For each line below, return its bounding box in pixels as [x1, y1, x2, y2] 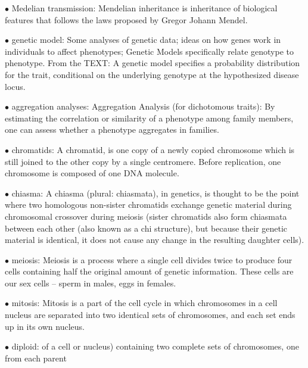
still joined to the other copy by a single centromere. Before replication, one [5, 155, 281, 167]
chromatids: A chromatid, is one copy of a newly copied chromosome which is [11, 143, 295, 155]
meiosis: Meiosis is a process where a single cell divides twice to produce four [11, 253, 293, 266]
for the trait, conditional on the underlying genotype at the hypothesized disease [5, 68, 299, 80]
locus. [5, 80, 26, 92]
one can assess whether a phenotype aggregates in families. [5, 123, 219, 136]
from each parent [5, 351, 67, 364]
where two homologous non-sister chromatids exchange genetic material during [5, 198, 292, 211]
